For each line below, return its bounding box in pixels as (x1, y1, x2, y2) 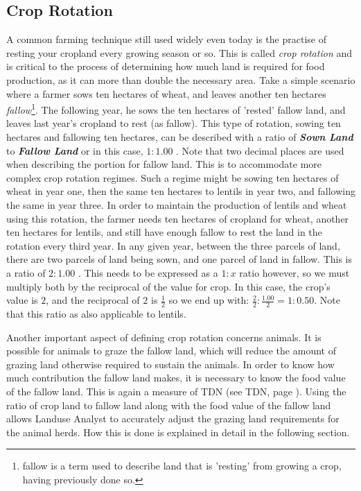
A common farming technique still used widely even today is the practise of (6, 32, 326, 46)
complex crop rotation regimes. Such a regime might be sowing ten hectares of (6, 170, 339, 184)
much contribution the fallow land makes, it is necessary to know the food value (6, 370, 346, 385)
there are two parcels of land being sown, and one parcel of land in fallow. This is (6, 252, 353, 266)
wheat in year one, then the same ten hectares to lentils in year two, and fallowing (6, 184, 355, 198)
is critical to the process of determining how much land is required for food (6, 59, 325, 74)
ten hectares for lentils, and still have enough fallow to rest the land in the (6, 225, 322, 239)
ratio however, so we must (239, 265, 350, 279)
